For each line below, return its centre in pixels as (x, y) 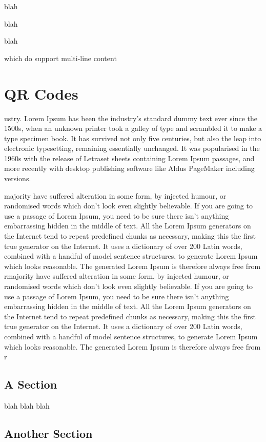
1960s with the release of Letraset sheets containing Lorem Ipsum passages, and (129, 158)
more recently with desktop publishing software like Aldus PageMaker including (129, 168)
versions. (18, 178)
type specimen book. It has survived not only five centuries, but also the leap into (133, 138)
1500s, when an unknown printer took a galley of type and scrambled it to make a (133, 128)
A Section (31, 384)
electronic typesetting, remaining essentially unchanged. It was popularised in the (132, 148)
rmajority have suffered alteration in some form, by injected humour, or (117, 276)
